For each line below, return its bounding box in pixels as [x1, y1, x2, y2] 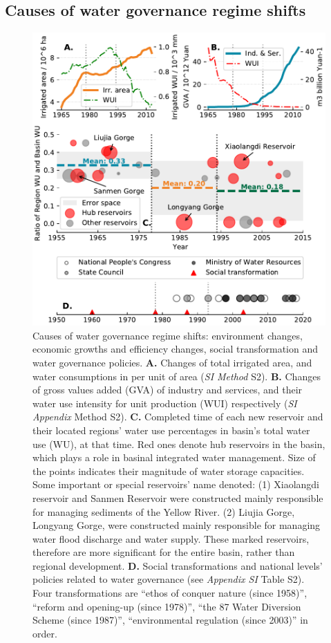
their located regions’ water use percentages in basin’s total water [32, 422, 310, 437]
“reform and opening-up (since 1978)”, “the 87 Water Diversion [32, 599, 301, 613]
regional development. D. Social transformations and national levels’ [32, 558, 323, 572]
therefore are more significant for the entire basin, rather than [32, 545, 295, 559]
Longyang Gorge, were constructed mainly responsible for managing [32, 518, 321, 532]
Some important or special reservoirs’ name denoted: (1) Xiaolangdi [32, 477, 319, 492]
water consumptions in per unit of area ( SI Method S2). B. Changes [32, 369, 321, 383]
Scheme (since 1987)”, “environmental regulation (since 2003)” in [32, 613, 308, 627]
